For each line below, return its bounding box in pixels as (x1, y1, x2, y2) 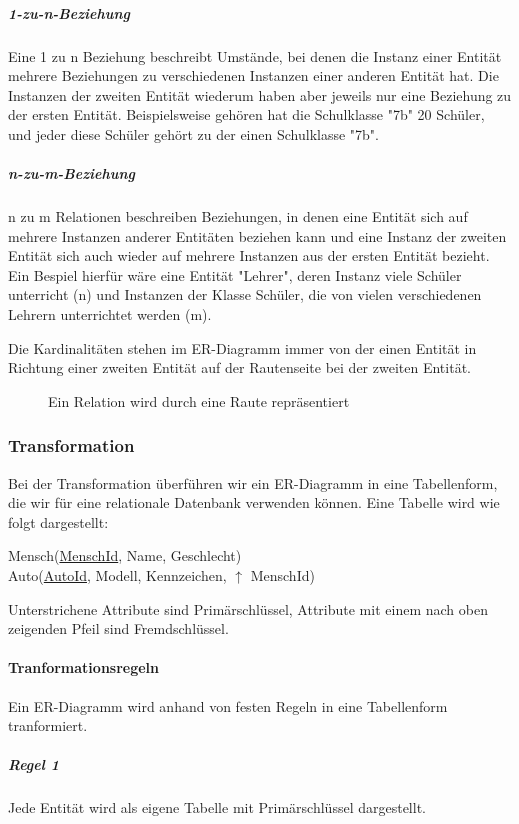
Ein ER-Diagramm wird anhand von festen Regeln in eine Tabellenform (8, 695, 448, 716)
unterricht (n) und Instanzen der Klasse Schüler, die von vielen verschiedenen (8, 284, 482, 305)
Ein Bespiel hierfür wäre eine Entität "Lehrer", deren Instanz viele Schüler (8, 264, 462, 285)
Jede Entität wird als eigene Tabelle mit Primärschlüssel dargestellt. (8, 797, 426, 818)
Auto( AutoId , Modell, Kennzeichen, (8, 565, 227, 586)
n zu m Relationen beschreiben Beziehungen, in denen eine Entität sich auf (8, 206, 468, 227)
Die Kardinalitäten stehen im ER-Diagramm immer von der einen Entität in (8, 337, 477, 358)
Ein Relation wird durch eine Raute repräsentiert (48, 390, 350, 411)
